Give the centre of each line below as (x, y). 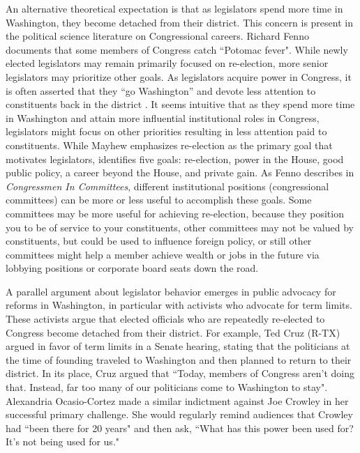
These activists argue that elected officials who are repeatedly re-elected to (165, 319)
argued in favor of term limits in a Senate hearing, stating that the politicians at (178, 346)
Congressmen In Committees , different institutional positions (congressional (167, 186)
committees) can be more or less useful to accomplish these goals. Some (159, 200)
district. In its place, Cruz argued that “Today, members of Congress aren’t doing (180, 373)
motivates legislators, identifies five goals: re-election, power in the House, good (175, 159)
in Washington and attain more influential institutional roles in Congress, (163, 117)
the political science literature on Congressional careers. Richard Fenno (157, 36)
